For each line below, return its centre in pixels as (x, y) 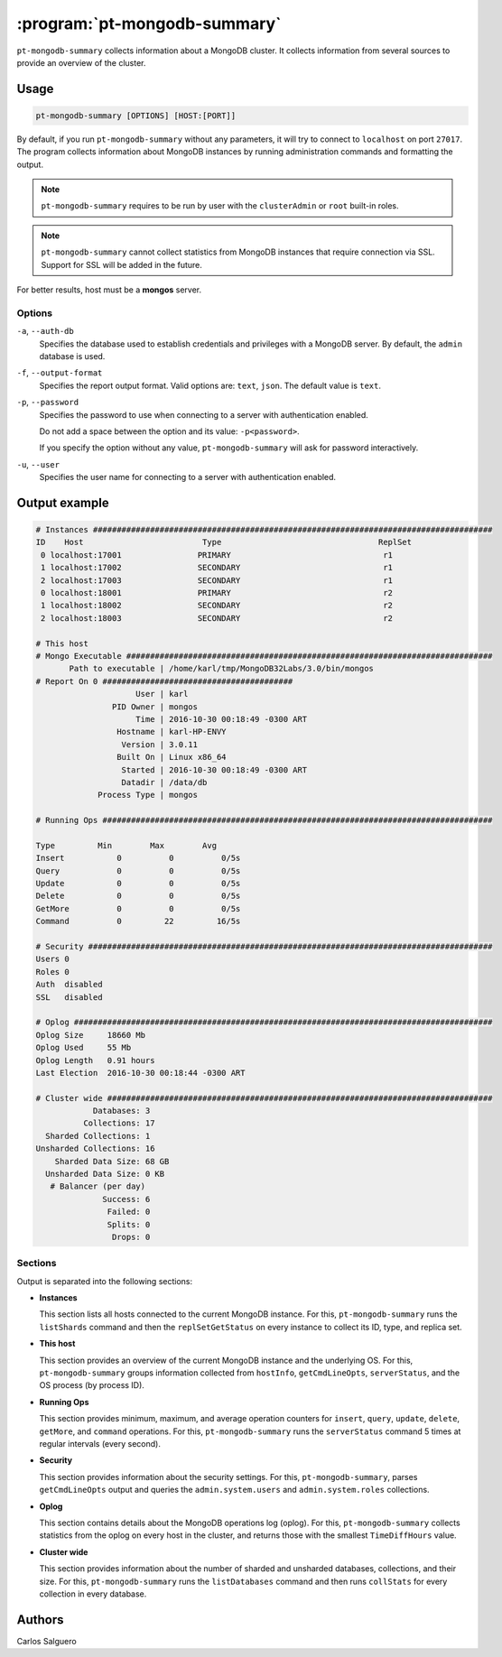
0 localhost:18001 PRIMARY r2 (217, 593)
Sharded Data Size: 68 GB (112, 1161)
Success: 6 (126, 1199)
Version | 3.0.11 (160, 744)
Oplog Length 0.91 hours (95, 1060)
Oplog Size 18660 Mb (91, 1035)
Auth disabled (69, 985)
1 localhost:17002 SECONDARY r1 (217, 568)
